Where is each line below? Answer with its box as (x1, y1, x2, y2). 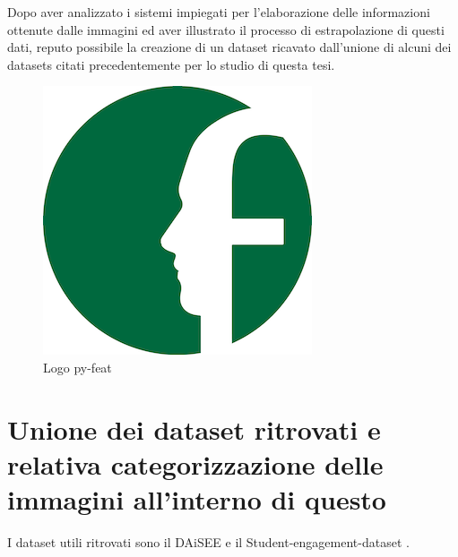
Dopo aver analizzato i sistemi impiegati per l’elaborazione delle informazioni (7, 3, 430, 21)
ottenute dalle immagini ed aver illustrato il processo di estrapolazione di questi (7, 20, 445, 39)
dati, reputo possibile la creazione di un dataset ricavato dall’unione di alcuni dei (7, 38, 452, 56)
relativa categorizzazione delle (7, 445, 384, 482)
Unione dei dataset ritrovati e (7, 410, 381, 447)
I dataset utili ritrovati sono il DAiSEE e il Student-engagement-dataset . (7, 533, 410, 552)
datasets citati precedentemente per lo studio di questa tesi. (7, 55, 335, 73)
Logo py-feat (43, 357, 112, 376)
